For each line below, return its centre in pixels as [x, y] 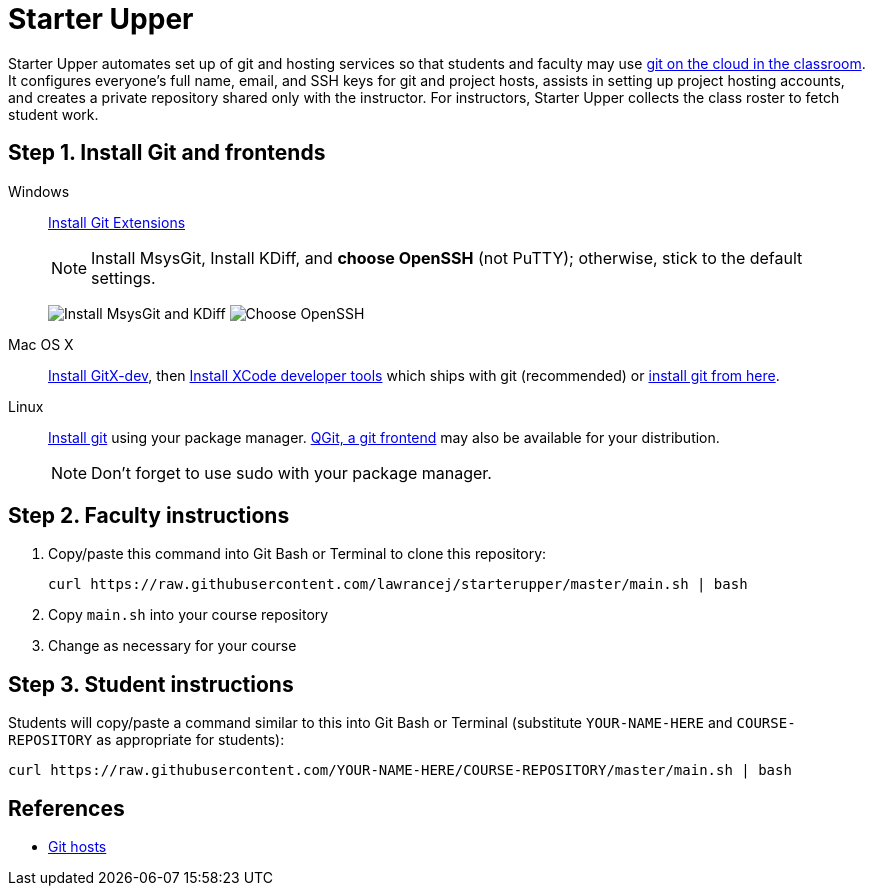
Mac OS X [41, 344]
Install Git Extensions [117, 222]
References [66, 808]
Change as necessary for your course [172, 646]
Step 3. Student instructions [151, 684]
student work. [53, 114]
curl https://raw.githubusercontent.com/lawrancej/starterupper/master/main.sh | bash [398, 584]
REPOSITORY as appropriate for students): [146, 740]
